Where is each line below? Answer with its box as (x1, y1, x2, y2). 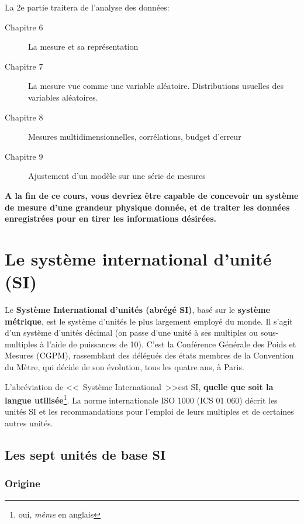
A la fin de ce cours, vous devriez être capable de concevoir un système (5, 189, 299, 201)
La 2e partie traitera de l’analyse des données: (5, 1, 170, 13)
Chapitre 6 (5, 20, 43, 33)
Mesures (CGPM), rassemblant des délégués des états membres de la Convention (5, 349, 294, 361)
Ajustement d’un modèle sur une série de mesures (28, 170, 206, 182)
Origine (5, 476, 40, 491)
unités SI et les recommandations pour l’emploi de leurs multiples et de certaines (5, 405, 294, 418)
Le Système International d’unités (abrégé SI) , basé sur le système (5, 304, 271, 316)
